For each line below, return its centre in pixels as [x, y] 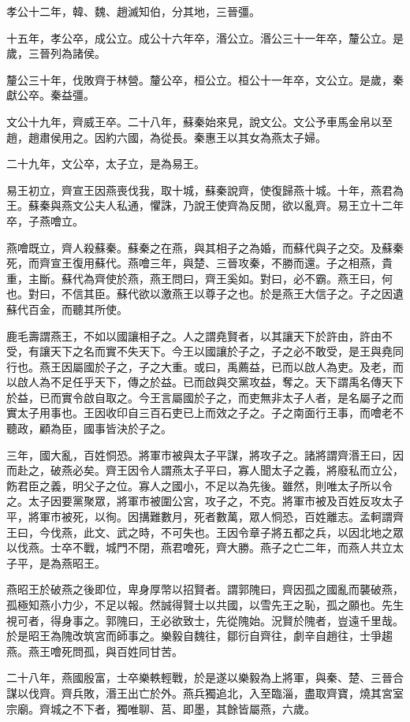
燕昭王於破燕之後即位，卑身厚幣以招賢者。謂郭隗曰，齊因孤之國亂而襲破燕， [205, 589]
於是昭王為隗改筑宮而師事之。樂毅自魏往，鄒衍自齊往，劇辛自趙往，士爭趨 [199, 636]
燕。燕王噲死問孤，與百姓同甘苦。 [95, 651]
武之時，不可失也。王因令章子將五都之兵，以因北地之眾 [260, 532]
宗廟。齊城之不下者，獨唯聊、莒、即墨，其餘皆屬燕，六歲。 [161, 708]
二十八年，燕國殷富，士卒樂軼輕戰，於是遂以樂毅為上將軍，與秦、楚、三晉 [199, 677]
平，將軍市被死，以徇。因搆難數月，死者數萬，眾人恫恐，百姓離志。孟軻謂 [199, 517]
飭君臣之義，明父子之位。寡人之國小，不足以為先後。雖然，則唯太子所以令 [199, 485]
